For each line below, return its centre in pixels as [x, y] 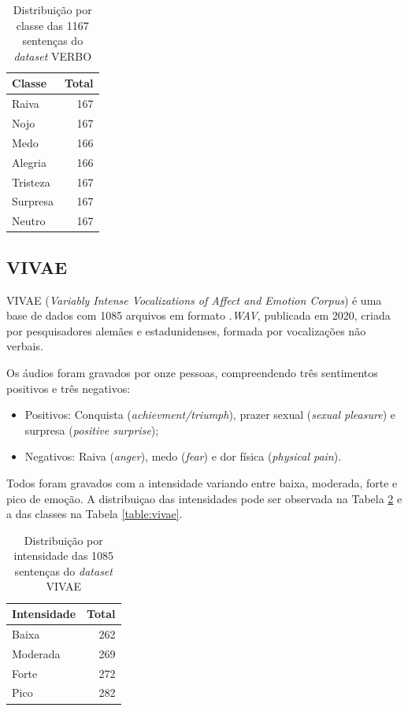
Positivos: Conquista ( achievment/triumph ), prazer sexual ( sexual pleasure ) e [210, 415]
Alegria [29, 162]
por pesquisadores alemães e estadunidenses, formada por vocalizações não [186, 330]
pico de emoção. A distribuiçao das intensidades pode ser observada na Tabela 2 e [204, 498]
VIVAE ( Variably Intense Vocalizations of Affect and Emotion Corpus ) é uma [194, 300]
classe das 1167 [52, 25]
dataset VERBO [53, 56]
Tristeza [31, 181]
